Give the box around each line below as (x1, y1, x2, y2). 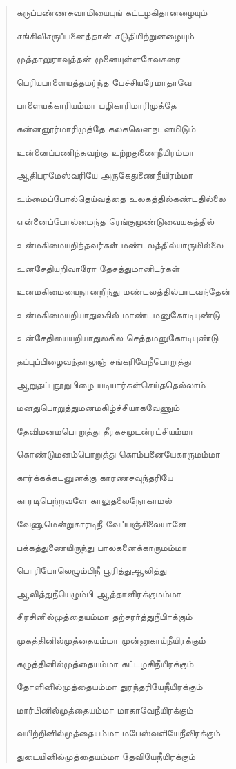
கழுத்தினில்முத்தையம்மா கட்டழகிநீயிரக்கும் (16, 655, 194, 670)
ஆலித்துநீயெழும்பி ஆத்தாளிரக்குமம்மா (16, 586, 181, 600)
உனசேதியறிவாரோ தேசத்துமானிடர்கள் (16, 260, 180, 275)
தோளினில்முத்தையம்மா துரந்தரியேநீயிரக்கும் (16, 679, 203, 694)
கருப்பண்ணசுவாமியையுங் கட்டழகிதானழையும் (16, 5, 208, 19)
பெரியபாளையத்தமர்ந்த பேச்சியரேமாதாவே (16, 74, 192, 89)
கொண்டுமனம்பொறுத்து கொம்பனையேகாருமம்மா (16, 446, 220, 461)
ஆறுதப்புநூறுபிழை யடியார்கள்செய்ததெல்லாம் (16, 377, 206, 391)
